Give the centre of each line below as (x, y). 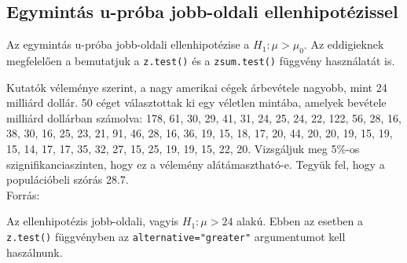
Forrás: (23, 194)
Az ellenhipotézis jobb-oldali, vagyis (93, 221)
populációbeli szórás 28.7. (68, 179)
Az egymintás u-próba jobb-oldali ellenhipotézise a (128, 44)
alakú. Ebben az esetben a (300, 221)
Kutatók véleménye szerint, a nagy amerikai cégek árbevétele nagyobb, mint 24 (197, 87)
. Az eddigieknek (344, 44)
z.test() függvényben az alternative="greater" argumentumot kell (176, 236)
